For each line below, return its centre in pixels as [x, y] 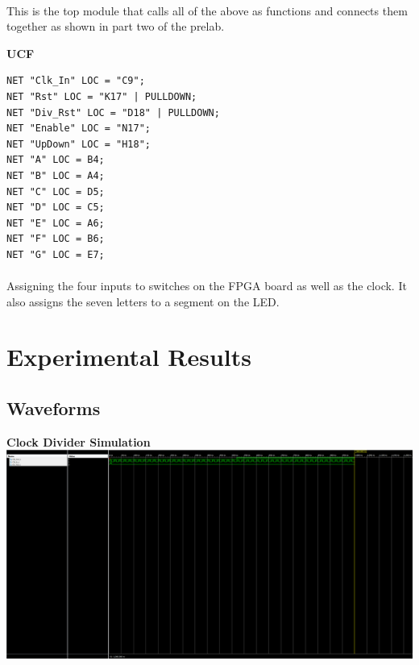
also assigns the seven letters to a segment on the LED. [143, 301]
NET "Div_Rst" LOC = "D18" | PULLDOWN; [113, 112]
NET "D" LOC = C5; [56, 208]
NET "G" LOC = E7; [56, 254]
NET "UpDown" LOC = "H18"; [79, 144]
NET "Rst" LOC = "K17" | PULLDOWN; [102, 96]
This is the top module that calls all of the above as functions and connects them [207, 10]
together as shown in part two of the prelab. [116, 26]
